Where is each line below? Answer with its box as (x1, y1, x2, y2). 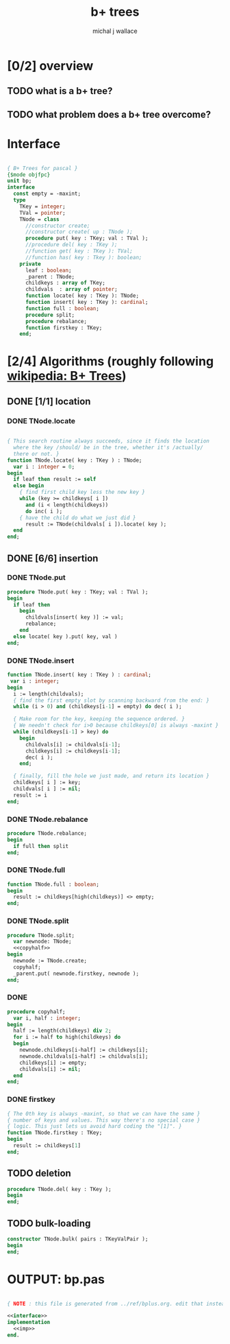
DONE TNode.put (7, 573, 66, 582)
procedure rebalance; (25, 318, 88, 325)
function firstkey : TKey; (25, 324, 103, 331)
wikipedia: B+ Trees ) (7, 368, 127, 384)
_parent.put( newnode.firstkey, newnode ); (13, 970, 139, 977)
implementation (7, 1319, 51, 1326)
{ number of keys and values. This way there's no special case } (7, 1116, 201, 1124)
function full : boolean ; (25, 305, 99, 312)
